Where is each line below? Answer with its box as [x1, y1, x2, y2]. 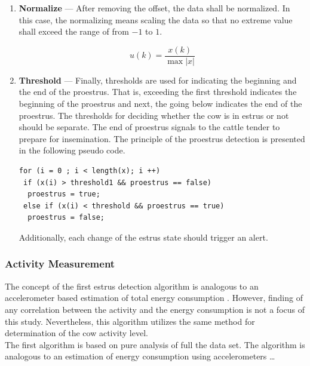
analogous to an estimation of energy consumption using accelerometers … [5, 350, 275, 362]
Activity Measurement [5, 256, 115, 271]
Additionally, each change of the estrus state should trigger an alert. [19, 230, 268, 243]
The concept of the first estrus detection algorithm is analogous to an [5, 279, 259, 292]
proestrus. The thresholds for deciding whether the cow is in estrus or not [19, 109, 289, 121]
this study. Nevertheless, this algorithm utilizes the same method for [5, 315, 255, 327]
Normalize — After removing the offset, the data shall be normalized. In [19, 2, 290, 14]
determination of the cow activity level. [5, 327, 148, 339]
